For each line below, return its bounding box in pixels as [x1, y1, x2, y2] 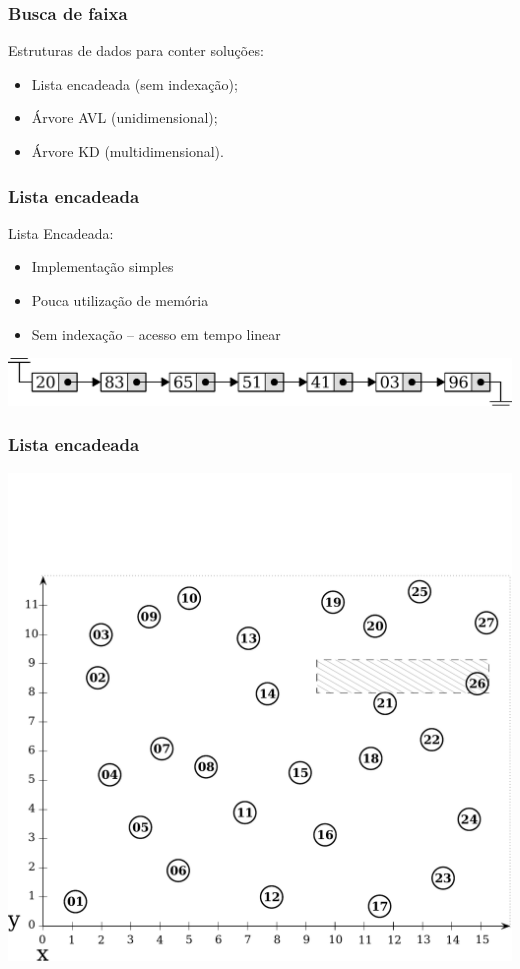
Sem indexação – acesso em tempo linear [31, 323, 281, 344]
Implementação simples [31, 256, 174, 277]
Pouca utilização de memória [31, 290, 209, 310]
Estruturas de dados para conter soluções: [8, 40, 264, 61]
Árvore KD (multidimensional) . [31, 141, 224, 161]
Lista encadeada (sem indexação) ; [31, 73, 238, 94]
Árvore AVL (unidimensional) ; [31, 107, 218, 128]
